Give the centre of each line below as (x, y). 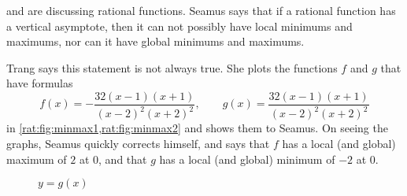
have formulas (40, 83)
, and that (123, 159)
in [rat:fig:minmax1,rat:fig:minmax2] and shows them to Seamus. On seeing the (197, 128)
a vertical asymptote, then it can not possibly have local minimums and (179, 26)
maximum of (37, 159)
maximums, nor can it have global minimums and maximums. (155, 41)
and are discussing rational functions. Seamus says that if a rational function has (201, 10)
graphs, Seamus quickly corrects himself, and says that (138, 143)
